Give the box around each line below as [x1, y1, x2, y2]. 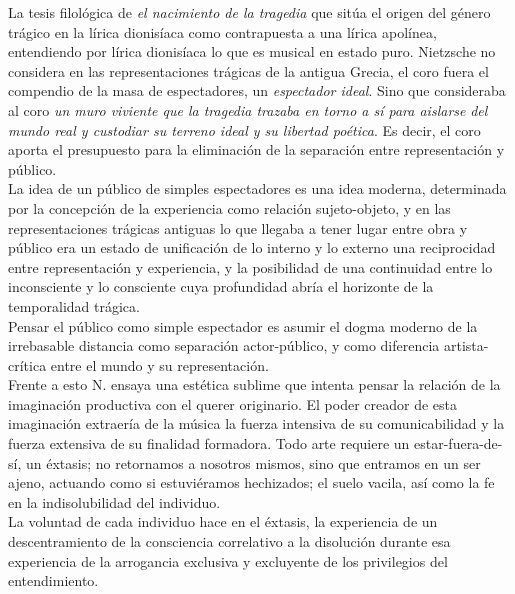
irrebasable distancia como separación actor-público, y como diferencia [8, 335, 440, 356]
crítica [8, 354, 47, 375]
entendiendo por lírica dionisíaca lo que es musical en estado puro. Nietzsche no [8, 41, 496, 62]
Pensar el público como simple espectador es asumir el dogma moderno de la [8, 315, 478, 336]
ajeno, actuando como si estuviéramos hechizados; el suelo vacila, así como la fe [8, 472, 495, 493]
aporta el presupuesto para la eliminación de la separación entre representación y [8, 139, 505, 160]
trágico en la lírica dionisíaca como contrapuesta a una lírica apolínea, [8, 21, 437, 42]
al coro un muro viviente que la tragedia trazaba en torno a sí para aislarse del [8, 99, 488, 120]
